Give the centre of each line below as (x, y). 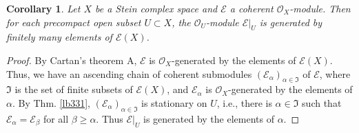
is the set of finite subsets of (74, 89)
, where (335, 73)
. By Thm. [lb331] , (51, 102)
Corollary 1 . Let (43, 8)
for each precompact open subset (74, 22)
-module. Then (320, 8)
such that (322, 102)
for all (56, 118)
